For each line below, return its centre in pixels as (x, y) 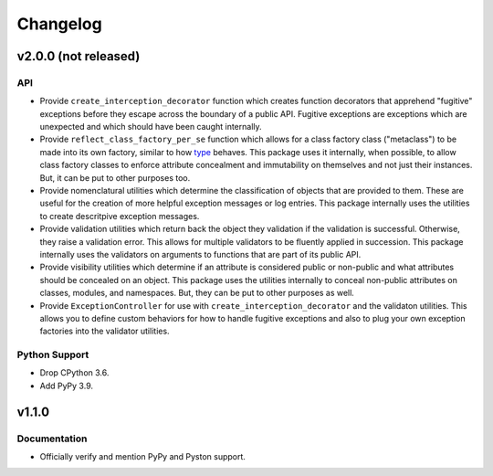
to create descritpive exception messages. (120, 216)
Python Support (53, 354)
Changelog (59, 24)
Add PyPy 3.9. (66, 386)
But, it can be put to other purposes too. (115, 177)
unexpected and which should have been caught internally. (151, 127)
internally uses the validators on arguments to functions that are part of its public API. (200, 254)
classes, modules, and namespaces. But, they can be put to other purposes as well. (197, 293)
